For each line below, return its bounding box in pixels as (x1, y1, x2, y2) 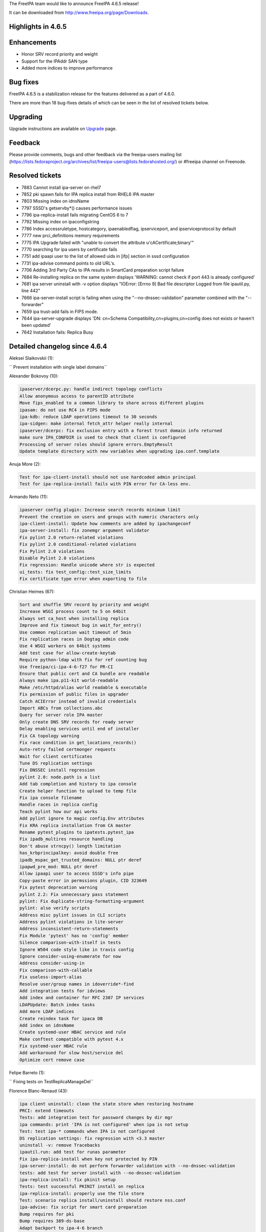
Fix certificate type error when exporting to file (19, 576, 147, 582)
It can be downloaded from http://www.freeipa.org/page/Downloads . (9, 10, 149, 16)
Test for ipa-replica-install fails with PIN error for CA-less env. (19, 481, 191, 487)
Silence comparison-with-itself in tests (19, 940, 121, 946)
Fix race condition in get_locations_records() (19, 740, 136, 745)
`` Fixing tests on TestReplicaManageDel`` (9, 1079, 94, 1085)
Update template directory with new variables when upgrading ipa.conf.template (19, 448, 220, 454)
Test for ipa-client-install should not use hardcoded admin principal (19, 474, 197, 480)
